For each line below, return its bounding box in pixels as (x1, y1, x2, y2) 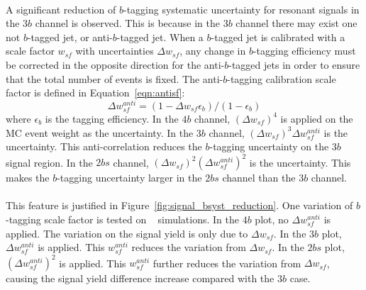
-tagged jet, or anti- (27, 29, 113, 44)
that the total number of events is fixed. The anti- (6, 71, 223, 86)
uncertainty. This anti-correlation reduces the (6, 139, 202, 154)
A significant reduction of (6, 1, 116, 16)
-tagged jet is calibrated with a (211, 29, 345, 44)
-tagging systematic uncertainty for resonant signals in (123, 1, 360, 16)
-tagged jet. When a (116, 29, 204, 44)
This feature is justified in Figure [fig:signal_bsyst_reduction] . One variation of (6, 198, 353, 213)
